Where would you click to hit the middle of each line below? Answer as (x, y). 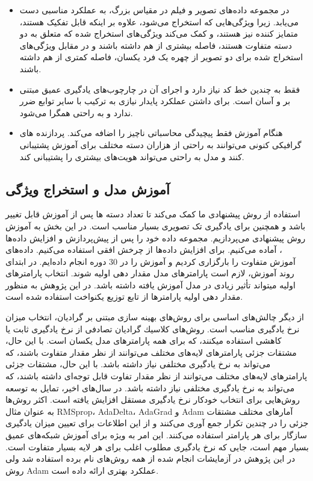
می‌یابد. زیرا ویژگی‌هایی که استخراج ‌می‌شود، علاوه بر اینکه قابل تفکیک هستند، (159, 21)
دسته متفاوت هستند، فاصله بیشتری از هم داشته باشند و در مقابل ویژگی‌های (156, 45)
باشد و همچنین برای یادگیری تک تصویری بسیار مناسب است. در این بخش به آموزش (156, 225)
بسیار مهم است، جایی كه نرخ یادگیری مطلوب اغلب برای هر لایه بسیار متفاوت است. (157, 446)
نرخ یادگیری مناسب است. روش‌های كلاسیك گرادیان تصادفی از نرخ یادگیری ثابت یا (153, 328)
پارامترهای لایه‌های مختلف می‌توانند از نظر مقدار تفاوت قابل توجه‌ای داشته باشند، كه (156, 376)
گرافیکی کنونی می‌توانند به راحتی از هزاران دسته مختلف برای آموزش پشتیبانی (160, 144)
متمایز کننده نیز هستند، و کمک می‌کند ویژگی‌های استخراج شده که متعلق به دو (159, 33)
